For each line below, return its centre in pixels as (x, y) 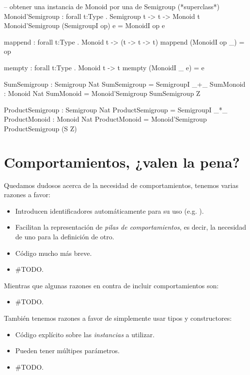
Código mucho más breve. (54, 253)
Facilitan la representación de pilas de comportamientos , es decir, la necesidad (131, 227)
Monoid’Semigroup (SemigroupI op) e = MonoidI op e (85, 25)
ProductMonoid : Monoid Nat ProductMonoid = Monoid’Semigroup (105, 119)
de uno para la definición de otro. (65, 237)
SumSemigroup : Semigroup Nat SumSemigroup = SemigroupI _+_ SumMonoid (125, 84)
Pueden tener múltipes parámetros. (67, 351)
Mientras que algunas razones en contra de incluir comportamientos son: (111, 285)
